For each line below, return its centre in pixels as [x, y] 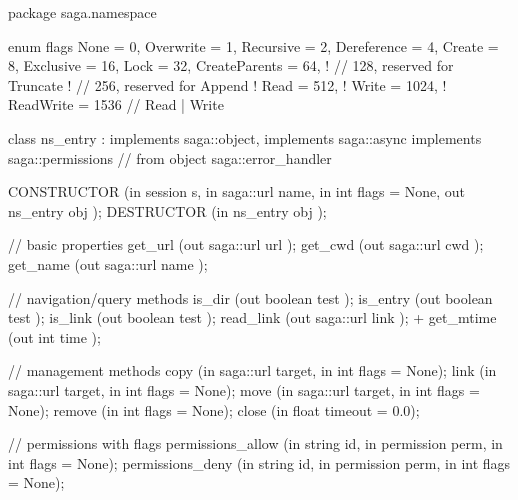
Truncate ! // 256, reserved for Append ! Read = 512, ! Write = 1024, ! [227, 84]
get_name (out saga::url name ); [108, 263]
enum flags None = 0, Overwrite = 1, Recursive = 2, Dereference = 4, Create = [253, 45]
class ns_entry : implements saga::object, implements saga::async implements [245, 137]
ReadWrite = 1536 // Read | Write [116, 104]
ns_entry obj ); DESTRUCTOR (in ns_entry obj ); [167, 210]
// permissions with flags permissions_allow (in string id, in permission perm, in [255, 443]
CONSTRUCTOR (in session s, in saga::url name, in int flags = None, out [237, 191]
